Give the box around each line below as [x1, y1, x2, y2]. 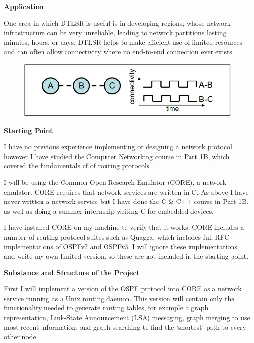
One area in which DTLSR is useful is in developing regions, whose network [4, 18, 231, 28]
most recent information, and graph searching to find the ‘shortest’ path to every [4, 322, 247, 332]
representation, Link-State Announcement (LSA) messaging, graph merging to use [4, 312, 250, 323]
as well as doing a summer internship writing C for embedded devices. [4, 205, 214, 216]
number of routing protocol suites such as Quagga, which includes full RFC [4, 231, 230, 242]
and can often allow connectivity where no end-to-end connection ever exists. [4, 46, 234, 57]
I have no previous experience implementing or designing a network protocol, [4, 141, 234, 152]
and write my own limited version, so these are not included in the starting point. [4, 251, 249, 261]
